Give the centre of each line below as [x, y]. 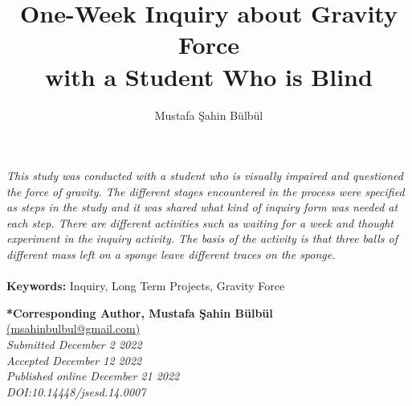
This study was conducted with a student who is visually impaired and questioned [205, 176]
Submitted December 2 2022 [74, 344]
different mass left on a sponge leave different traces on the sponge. [171, 254]
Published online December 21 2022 [93, 376]
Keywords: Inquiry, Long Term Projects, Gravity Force [146, 286]
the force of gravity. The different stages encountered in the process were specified [206, 191]
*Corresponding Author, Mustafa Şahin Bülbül [140, 312]
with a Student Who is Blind [209, 76]
